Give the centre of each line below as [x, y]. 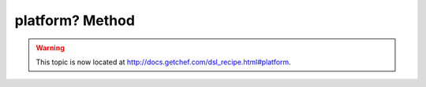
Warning [50, 48]
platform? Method [75, 20]
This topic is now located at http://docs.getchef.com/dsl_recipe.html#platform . [163, 62]
